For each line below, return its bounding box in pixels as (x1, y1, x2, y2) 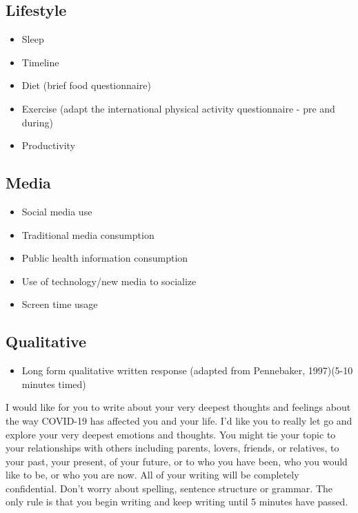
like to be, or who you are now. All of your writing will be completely (6, 467, 299, 482)
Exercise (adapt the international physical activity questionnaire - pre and (21, 101, 335, 115)
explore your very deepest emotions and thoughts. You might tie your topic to (6, 427, 336, 441)
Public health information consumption (21, 251, 188, 265)
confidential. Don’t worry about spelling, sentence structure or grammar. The (6, 481, 332, 495)
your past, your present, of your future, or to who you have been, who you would (6, 454, 348, 468)
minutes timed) (21, 376, 86, 391)
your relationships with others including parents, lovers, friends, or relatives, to (6, 441, 339, 455)
